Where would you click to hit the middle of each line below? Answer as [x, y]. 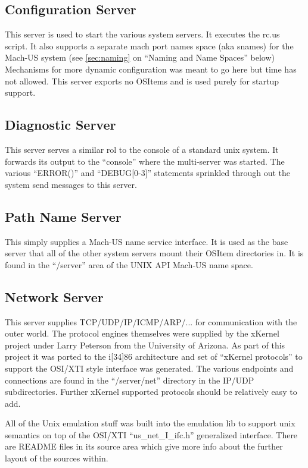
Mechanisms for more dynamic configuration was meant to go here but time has [151, 69]
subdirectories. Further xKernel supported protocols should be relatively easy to [151, 392]
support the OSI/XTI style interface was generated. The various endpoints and [149, 368]
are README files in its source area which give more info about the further [144, 446]
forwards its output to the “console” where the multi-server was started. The [145, 161]
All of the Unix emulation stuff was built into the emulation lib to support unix [150, 423]
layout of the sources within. [57, 458]
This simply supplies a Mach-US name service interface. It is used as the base [147, 241]
